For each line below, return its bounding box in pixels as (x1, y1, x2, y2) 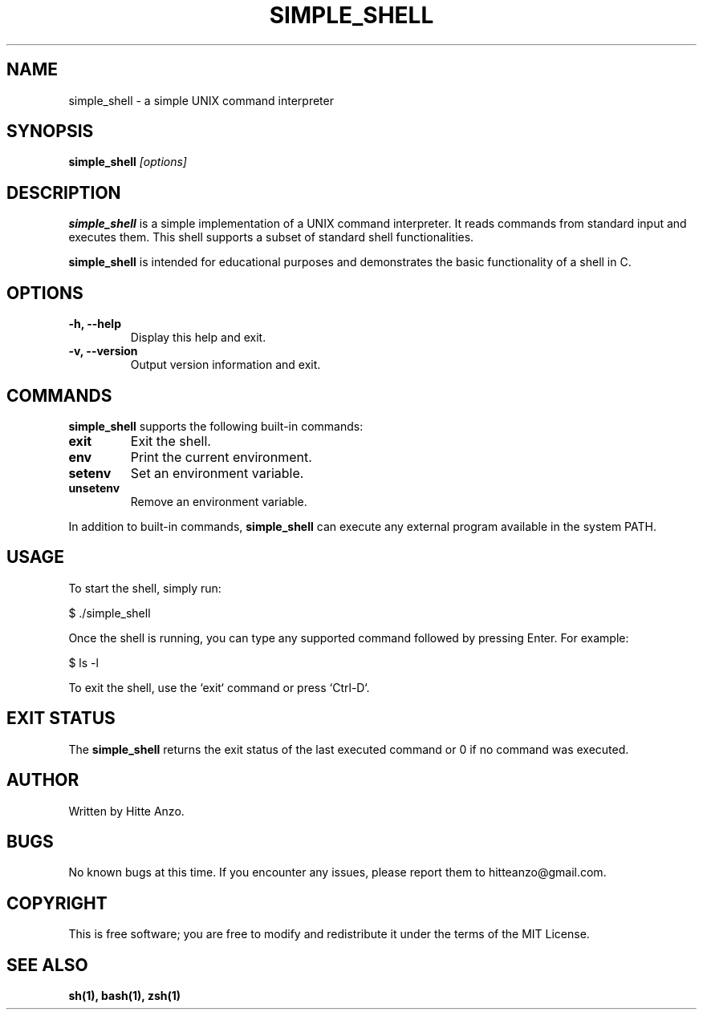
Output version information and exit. (130, 358, 321, 372)
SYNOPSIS (6, 121, 94, 142)
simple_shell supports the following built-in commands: (68, 419, 364, 433)
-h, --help (68, 317, 121, 331)
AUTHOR (6, 770, 79, 791)
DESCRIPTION (6, 182, 121, 203)
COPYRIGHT (6, 893, 108, 913)
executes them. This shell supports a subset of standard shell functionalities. (68, 230, 474, 245)
